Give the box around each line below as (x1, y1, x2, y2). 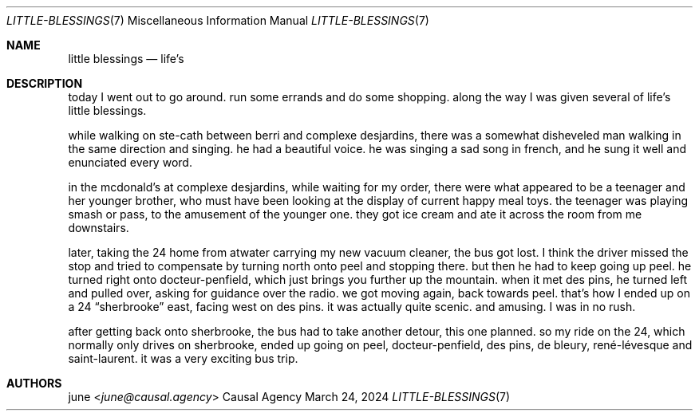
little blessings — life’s (68, 52, 184, 65)
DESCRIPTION (6, 77, 83, 90)
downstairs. (68, 221, 129, 234)
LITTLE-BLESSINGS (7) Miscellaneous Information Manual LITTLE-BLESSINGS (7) (6, 14, 429, 27)
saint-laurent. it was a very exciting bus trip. (68, 352, 298, 365)
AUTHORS (6, 376, 62, 390)
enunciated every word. (68, 155, 192, 169)
